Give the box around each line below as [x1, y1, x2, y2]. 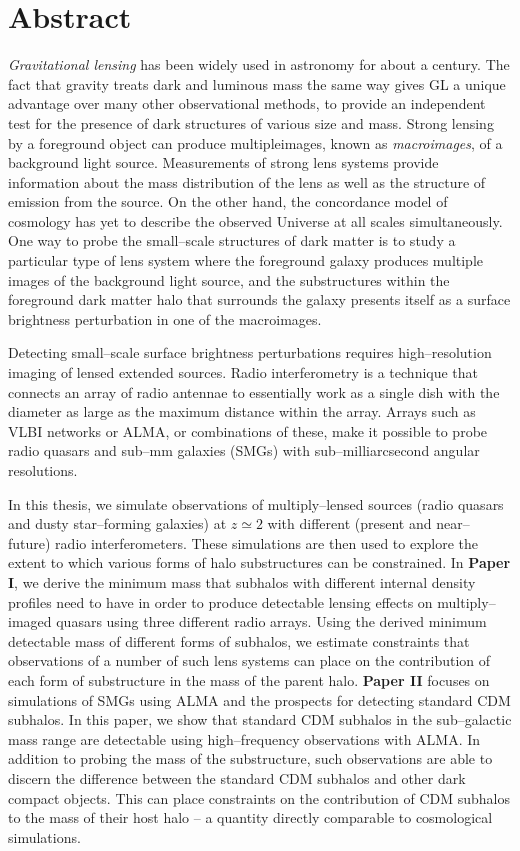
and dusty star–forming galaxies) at [8, 513, 227, 534]
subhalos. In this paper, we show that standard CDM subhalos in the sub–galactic [8, 709, 512, 730]
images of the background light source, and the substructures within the [8, 269, 450, 290]
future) [8, 532, 51, 553]
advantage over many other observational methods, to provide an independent [8, 93, 486, 114]
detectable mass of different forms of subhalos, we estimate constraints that [8, 630, 470, 651]
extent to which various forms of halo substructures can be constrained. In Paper [8, 552, 511, 573]
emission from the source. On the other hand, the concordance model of [8, 191, 448, 212]
